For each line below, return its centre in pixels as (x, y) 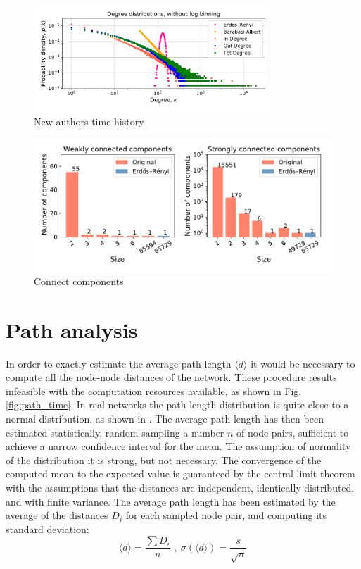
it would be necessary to (303, 363)
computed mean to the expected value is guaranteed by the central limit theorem (180, 474)
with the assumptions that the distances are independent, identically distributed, (180, 487)
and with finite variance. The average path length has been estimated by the (171, 501)
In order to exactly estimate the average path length (119, 363)
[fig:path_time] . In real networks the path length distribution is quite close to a (177, 405)
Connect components (79, 281)
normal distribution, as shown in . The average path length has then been (165, 418)
